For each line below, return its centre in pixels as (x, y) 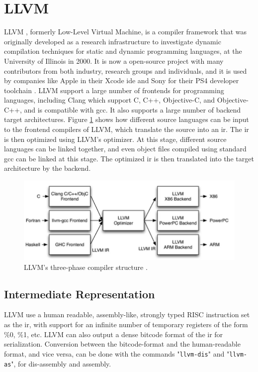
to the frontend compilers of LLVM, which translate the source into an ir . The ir (127, 129)
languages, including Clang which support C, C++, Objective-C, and (110, 100)
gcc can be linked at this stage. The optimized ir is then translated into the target (129, 158)
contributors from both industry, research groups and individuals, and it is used (126, 70)
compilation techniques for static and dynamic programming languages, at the (123, 51)
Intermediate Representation (80, 294)
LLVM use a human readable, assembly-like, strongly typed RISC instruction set (127, 314)
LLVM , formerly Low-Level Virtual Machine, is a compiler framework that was (126, 32)
